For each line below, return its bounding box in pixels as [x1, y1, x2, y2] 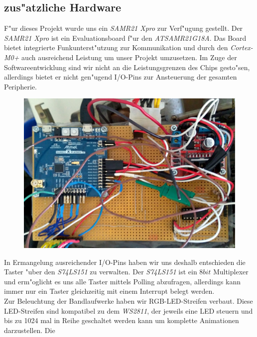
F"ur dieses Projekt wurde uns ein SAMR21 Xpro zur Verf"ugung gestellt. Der [4, 23, 243, 33]
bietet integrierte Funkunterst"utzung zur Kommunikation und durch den [4, 42, 228, 53]
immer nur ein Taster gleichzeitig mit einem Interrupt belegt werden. [4, 286, 215, 296]
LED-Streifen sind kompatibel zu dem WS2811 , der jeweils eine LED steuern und [4, 305, 253, 316]
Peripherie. [4, 81, 37, 91]
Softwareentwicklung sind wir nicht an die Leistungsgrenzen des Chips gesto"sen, [4, 62, 250, 72]
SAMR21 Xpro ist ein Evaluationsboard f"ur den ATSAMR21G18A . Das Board [4, 32, 247, 43]
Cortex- [230, 42, 253, 53]
